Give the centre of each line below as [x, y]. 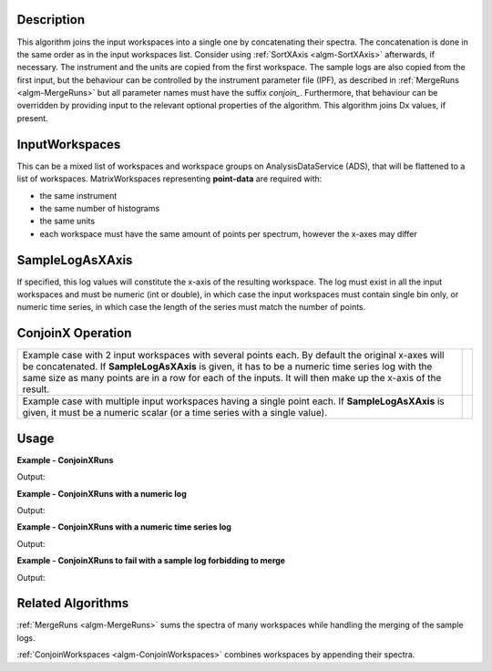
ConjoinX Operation [74, 333]
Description [51, 20]
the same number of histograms [100, 208]
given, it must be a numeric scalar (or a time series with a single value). [175, 413]
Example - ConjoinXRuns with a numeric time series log [124, 527]
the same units [67, 221]
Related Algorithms [73, 603]
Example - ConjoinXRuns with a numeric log [102, 493]
